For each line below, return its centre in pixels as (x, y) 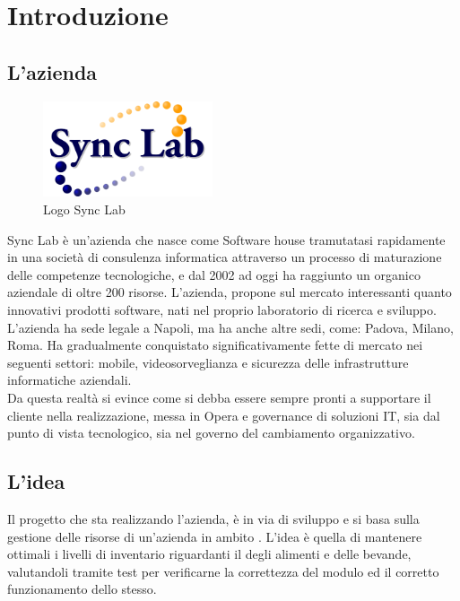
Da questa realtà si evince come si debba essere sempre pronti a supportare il (219, 397)
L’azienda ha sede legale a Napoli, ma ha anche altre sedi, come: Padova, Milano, (230, 327)
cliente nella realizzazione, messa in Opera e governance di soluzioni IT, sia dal (224, 415)
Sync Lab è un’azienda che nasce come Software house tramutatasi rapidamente (226, 239)
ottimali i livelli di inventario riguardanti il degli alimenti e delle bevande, (209, 554)
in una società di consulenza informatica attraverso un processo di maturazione (225, 257)
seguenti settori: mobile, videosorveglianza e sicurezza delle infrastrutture (208, 362)
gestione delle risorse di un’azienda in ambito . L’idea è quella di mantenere (215, 536)
